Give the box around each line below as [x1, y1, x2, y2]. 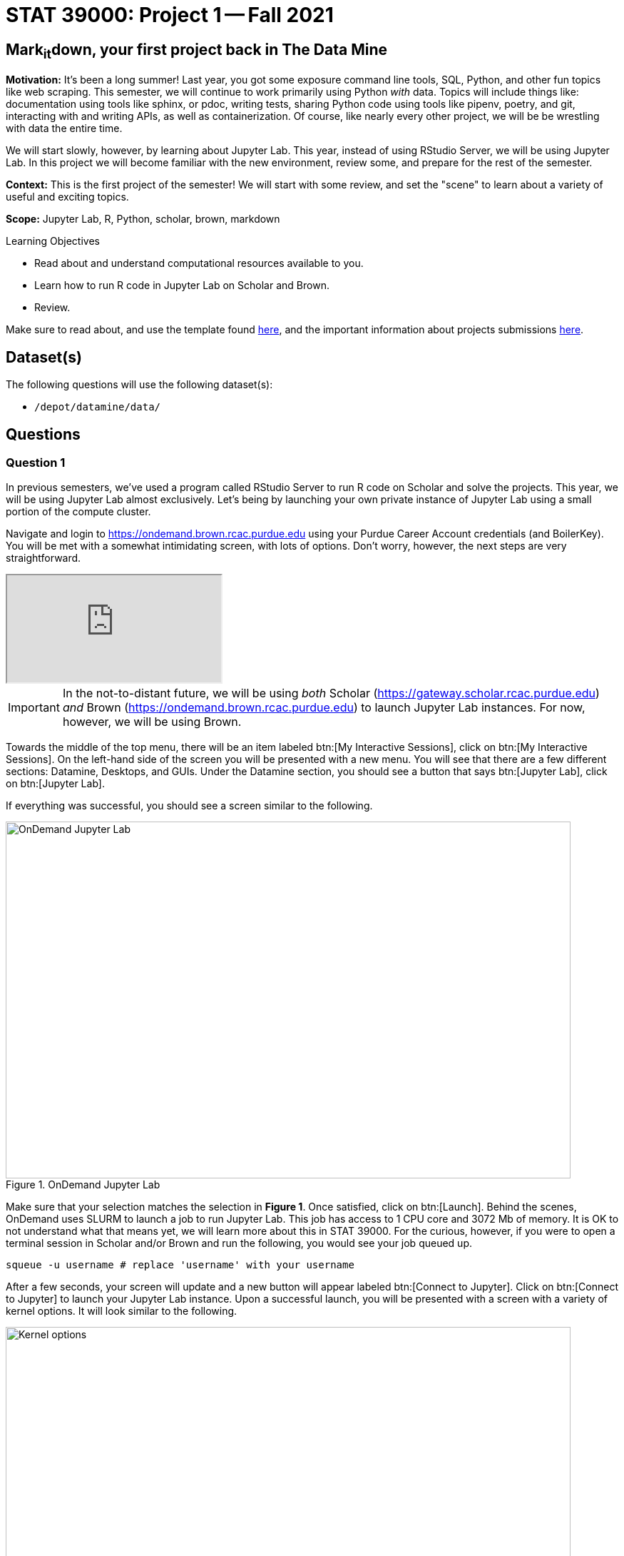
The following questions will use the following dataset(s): [6, 378, 273, 391]
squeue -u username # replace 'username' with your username [6, 1259, 354, 1271]
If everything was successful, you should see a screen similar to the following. [6, 799, 373, 812]
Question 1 [6, 455, 66, 470]
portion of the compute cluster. [6, 505, 151, 518]
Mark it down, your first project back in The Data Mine [6, 40, 388, 61]
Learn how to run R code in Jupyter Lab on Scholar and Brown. [34, 279, 329, 292]
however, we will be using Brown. [62, 714, 242, 729]
